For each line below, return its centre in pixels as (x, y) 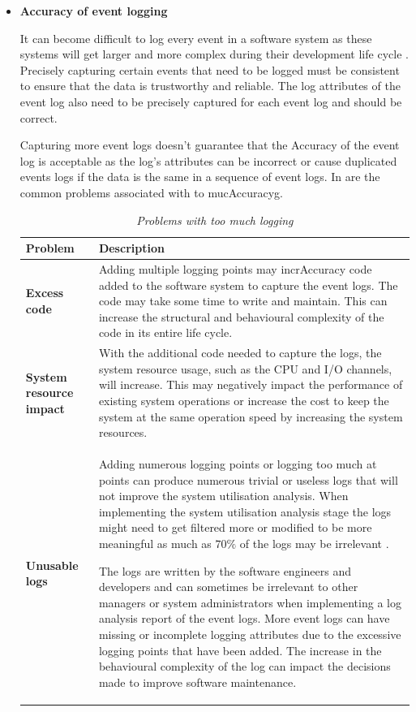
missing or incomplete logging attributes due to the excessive (250, 634)
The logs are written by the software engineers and (225, 570)
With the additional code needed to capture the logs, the (240, 353)
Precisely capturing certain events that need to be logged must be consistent (210, 69)
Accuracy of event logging (94, 11)
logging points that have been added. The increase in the (240, 650)
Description (131, 248)
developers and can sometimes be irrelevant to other (228, 587)
